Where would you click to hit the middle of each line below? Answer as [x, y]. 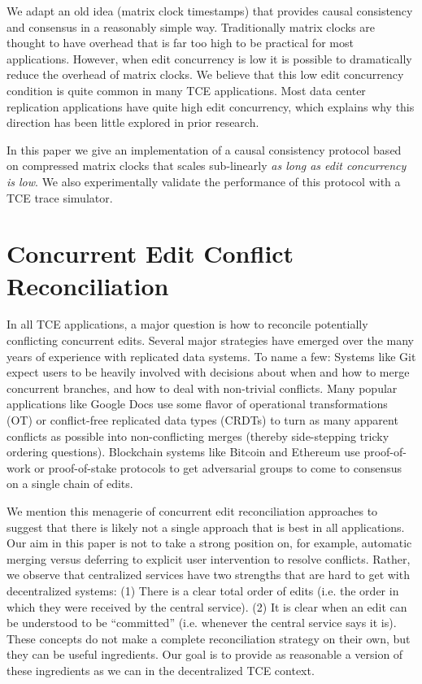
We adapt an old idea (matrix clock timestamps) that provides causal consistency [210, 11]
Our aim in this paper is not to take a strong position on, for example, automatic [209, 543]
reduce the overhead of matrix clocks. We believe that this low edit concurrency [205, 74]
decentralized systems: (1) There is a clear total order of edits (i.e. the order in [203, 590]
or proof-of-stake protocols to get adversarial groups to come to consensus [218, 467]
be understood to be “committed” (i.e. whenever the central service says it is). [202, 623]
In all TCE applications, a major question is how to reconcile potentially [187, 324]
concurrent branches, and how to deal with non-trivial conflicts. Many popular [202, 388]
